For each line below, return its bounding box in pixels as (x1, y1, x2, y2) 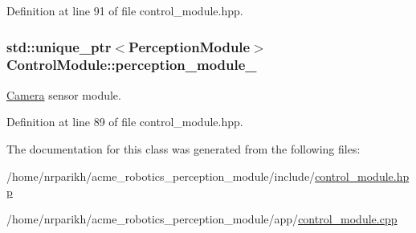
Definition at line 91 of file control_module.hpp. (6, 2, 243, 18)
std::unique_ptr (6, 36, 112, 56)
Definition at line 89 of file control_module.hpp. (6, 113, 243, 130)
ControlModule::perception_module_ (6, 55, 257, 75)
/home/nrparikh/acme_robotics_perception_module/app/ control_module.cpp (6, 210, 398, 227)
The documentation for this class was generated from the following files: (6, 140, 361, 157)
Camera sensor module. (6, 86, 121, 103)
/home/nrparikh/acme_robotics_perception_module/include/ (6, 167, 316, 184)
